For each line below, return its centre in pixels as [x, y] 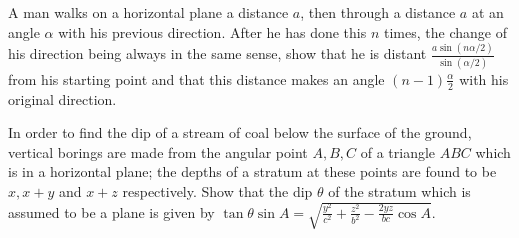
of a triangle [398, 151]
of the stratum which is [399, 191]
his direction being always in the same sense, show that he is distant [217, 53]
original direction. [62, 98]
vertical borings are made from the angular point [158, 151]
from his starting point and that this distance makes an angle [196, 78]
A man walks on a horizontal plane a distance [148, 12]
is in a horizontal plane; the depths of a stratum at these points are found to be [252, 171]
